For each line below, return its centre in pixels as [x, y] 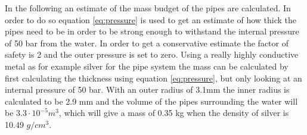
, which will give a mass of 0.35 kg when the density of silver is [174, 113]
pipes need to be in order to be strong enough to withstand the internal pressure [152, 31]
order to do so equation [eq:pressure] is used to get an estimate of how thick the [151, 19]
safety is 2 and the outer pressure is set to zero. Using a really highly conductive [152, 54]
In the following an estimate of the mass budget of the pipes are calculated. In [148, 8]
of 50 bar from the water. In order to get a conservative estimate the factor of [147, 43]
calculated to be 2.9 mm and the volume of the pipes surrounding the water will [151, 101]
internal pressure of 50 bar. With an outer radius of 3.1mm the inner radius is [147, 90]
